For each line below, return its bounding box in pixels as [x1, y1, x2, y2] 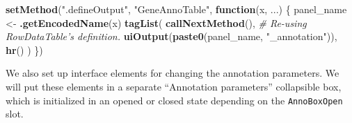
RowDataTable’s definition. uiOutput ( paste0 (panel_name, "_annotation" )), [6, 29, 337, 44]
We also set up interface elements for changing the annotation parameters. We [6, 66, 339, 80]
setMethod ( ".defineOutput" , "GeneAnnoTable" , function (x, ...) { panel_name [6, 2, 347, 16]
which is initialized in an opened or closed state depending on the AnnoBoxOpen [6, 93, 343, 107]
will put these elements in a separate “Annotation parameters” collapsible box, [6, 79, 342, 93]
